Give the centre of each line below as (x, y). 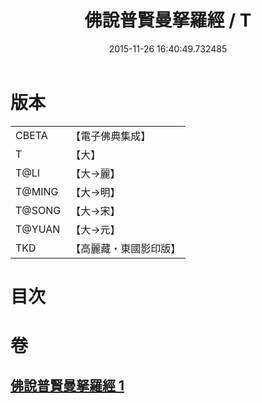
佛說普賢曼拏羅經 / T (168, 20)
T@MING (37, 191)
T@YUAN (38, 229)
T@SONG (38, 210)
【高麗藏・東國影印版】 (126, 248)
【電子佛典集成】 (111, 136)
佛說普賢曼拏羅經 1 (67, 386)
